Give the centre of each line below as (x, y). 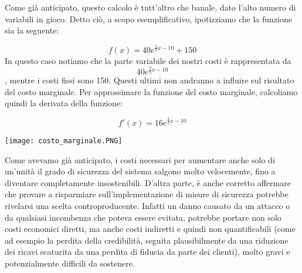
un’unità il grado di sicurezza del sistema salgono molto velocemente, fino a (140, 171)
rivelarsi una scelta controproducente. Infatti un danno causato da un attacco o (147, 205)
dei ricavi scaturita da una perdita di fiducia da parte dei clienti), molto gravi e (147, 252)
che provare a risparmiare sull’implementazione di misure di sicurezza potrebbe (147, 194)
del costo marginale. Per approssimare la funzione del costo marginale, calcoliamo (151, 91)
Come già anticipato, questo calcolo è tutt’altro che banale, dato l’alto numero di (150, 7)
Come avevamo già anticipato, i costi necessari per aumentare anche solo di (140, 159)
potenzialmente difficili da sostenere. (70, 263)
